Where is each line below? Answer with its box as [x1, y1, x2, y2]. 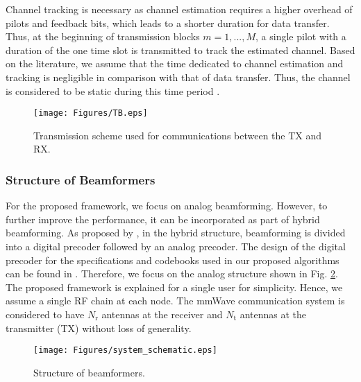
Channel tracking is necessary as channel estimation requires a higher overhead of [6, 2, 353, 16]
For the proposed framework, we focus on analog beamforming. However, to [6, 198, 328, 213]
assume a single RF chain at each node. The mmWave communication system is [6, 293, 345, 308]
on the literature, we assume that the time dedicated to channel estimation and [6, 56, 344, 71]
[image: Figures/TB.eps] [33, 108, 148, 119]
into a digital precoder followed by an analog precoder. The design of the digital [6, 239, 346, 253]
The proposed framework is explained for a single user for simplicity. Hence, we [6, 279, 343, 294]
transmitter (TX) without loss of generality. [6, 320, 192, 335]
